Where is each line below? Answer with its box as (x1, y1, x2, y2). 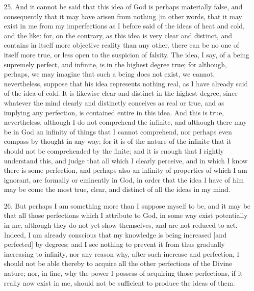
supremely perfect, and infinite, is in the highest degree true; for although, (4, 59, 227, 69)
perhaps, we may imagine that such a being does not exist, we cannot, (4, 69, 215, 79)
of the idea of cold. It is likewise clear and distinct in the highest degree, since (4, 88, 238, 98)
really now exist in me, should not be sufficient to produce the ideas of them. (4, 277, 235, 288)
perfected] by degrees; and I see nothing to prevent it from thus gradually (4, 239, 225, 249)
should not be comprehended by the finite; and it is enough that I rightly (4, 145, 224, 156)
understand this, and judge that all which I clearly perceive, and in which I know (4, 155, 248, 165)
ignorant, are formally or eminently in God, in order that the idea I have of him (4, 174, 244, 185)
